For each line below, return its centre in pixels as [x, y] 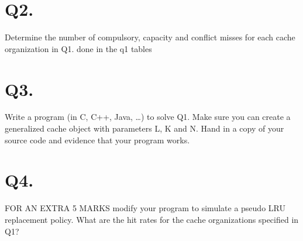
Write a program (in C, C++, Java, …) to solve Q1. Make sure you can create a [148, 117]
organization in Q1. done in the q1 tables [78, 48]
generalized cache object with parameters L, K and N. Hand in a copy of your [144, 128]
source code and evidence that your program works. [97, 140]
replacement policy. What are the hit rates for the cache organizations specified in [152, 219]
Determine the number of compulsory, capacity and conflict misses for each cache [150, 37]
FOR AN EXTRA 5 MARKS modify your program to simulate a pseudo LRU [145, 208]
